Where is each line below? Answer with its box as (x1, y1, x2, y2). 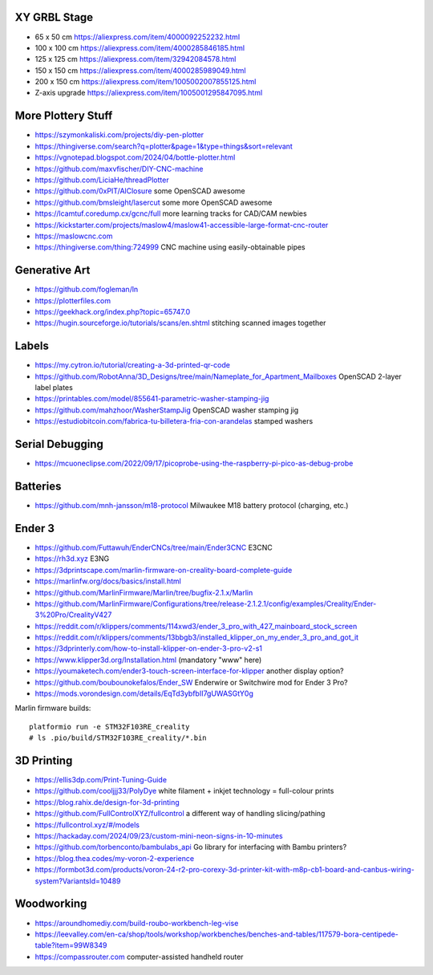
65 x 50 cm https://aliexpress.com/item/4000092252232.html (34, 32, 241, 42)
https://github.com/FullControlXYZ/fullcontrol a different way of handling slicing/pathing (34, 809, 326, 819)
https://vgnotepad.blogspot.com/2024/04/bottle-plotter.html (34, 152, 236, 162)
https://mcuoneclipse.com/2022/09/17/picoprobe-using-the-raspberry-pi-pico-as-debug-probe (34, 458, 354, 469)
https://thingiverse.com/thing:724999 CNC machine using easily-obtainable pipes (34, 242, 306, 252)
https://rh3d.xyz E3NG (34, 554, 110, 563)
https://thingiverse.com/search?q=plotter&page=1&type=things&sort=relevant (34, 141, 293, 151)
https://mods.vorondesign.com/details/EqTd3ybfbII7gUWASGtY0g (34, 689, 254, 698)
